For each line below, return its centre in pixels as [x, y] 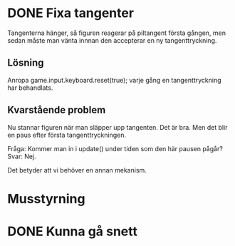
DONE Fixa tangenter [70, 13]
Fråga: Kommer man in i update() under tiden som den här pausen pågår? [115, 148]
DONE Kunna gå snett [72, 231]
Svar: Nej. [22, 156]
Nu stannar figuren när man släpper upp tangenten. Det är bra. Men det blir [117, 127]
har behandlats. [30, 88]
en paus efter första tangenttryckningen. [67, 135]
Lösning [26, 63]
